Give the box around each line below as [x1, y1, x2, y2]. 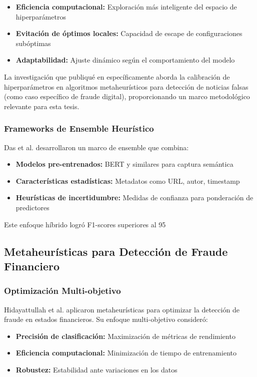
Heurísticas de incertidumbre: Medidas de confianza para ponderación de [15, 192, 253, 203]
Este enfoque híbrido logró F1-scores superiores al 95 [4, 219, 166, 229]
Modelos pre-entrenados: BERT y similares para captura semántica [15, 159, 233, 169]
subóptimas [15, 38, 51, 48]
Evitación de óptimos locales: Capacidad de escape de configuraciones [15, 28, 242, 39]
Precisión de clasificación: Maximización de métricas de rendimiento [15, 330, 235, 341]
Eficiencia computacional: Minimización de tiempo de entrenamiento [15, 347, 236, 358]
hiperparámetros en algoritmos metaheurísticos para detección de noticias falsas [4, 81, 248, 92]
